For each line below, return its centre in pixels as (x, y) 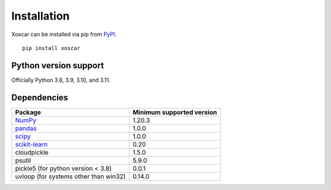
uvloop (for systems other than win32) (70, 176)
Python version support (58, 65)
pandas (26, 128)
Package (28, 112)
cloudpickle (32, 152)
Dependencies (40, 97)
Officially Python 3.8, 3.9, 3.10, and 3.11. (61, 80)
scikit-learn (32, 144)
